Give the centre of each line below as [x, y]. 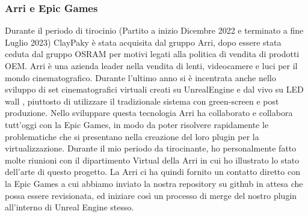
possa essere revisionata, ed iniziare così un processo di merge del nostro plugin [151, 195]
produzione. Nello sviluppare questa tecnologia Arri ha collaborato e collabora [149, 113]
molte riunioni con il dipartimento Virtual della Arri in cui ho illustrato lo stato [152, 160]
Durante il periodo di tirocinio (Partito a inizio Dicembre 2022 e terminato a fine [154, 30]
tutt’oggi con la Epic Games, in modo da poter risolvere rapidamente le [137, 124]
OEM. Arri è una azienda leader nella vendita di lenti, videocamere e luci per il [151, 66]
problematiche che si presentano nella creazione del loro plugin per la [132, 136]
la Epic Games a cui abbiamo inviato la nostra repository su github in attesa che [154, 183]
